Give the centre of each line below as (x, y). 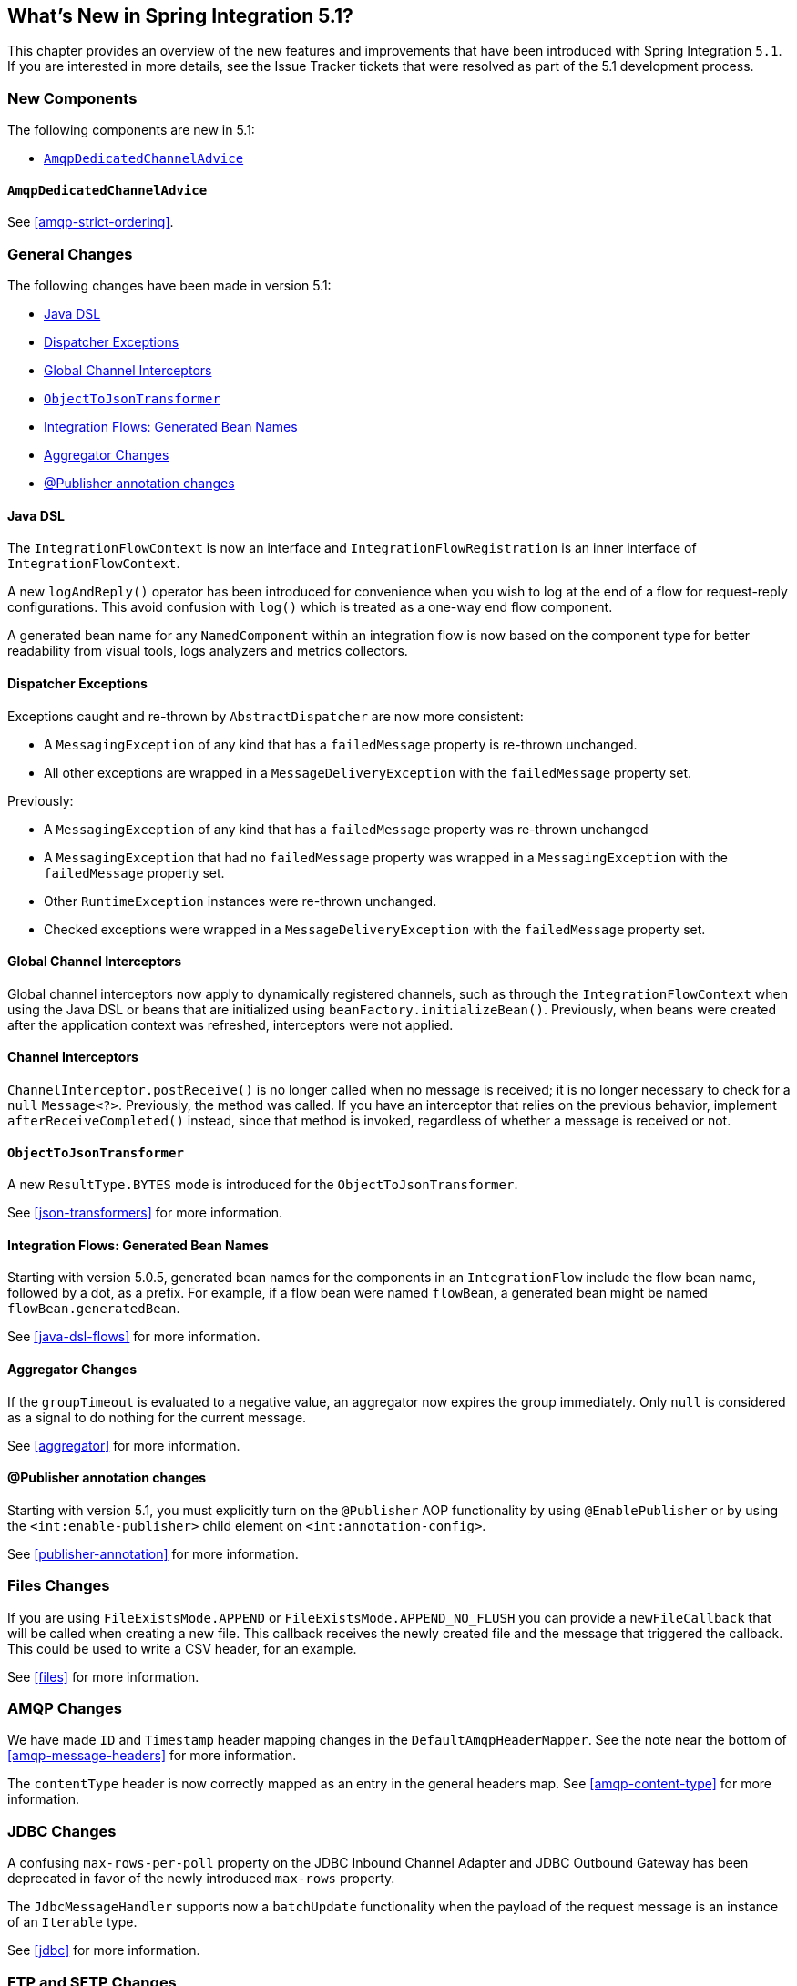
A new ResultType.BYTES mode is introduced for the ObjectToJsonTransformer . (263, 1185)
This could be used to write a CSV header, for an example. (182, 1648)
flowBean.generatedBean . (94, 1309)
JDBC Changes (62, 1831)
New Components (72, 98)
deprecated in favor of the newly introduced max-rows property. (201, 1879)
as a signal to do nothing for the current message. (157, 1417)
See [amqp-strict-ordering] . (91, 222)
